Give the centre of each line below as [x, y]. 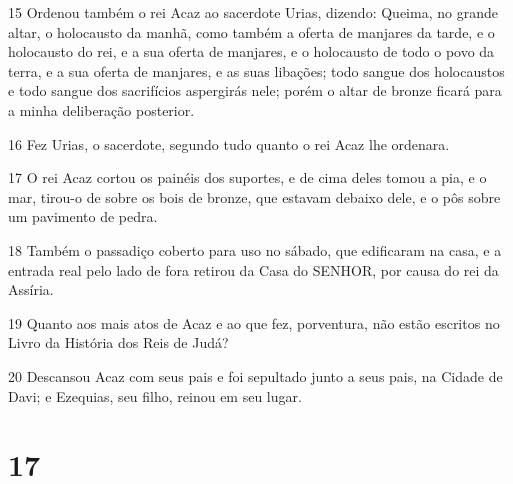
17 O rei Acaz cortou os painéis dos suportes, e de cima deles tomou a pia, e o [247, 177]
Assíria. [31, 289]
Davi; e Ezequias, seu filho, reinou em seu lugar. [155, 395]
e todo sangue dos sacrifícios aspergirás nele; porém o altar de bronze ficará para [255, 90]
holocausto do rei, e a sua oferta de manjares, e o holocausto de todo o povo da [251, 51]
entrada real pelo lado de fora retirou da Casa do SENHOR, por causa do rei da [253, 269]
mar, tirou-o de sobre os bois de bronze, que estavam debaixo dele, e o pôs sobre [254, 196]
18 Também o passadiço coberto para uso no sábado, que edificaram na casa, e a [255, 249]
